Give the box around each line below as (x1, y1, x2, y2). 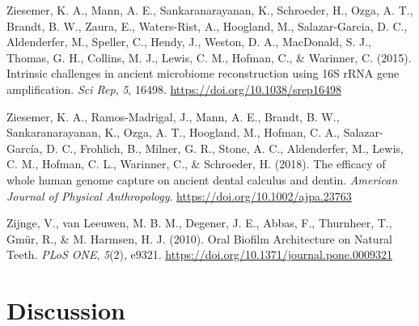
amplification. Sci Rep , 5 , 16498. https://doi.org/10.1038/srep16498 (6, 80, 341, 97)
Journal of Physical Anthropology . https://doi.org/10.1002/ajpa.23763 (6, 187, 352, 204)
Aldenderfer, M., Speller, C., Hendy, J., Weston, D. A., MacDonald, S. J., (6, 33, 371, 50)
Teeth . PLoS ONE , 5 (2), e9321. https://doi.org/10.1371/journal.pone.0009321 (6, 246, 392, 263)
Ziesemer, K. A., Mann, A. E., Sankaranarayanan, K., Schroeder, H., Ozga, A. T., (6, 2, 413, 18)
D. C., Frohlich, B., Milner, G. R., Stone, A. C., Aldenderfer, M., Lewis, (46, 139, 404, 156)
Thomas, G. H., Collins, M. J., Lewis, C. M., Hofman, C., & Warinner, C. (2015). (6, 49, 412, 66)
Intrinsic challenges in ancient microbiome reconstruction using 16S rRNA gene (6, 65, 400, 82)
